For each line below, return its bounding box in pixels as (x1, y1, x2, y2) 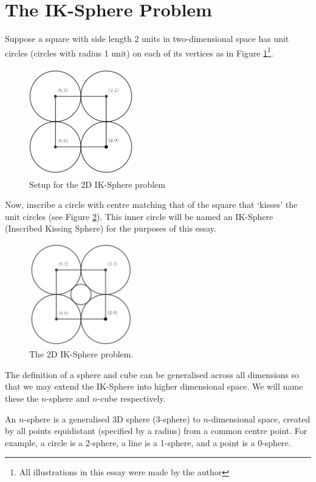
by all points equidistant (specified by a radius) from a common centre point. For (5, 424, 307, 437)
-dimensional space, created (208, 412, 311, 425)
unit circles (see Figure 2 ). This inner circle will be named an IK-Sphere (5, 210, 273, 222)
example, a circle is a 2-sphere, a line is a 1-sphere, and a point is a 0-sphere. (5, 436, 291, 449)
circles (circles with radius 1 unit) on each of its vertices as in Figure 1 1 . (5, 44, 273, 59)
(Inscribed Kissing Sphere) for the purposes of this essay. (5, 222, 216, 235)
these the (5, 392, 39, 405)
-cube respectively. (97, 392, 166, 405)
